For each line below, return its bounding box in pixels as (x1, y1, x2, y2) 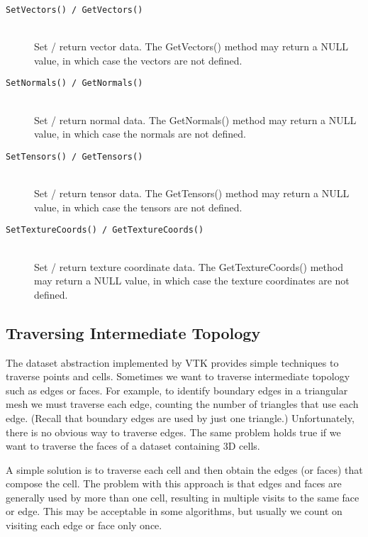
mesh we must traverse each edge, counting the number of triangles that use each (6, 397, 359, 411)
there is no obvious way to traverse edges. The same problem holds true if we (6, 424, 341, 439)
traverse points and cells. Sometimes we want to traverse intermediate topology (6, 369, 350, 384)
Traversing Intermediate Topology (6, 321, 261, 343)
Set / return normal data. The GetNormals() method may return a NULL (34, 112, 357, 127)
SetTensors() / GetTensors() (6, 151, 143, 162)
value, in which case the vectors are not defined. (34, 52, 242, 67)
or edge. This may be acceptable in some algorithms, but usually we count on (6, 504, 342, 519)
